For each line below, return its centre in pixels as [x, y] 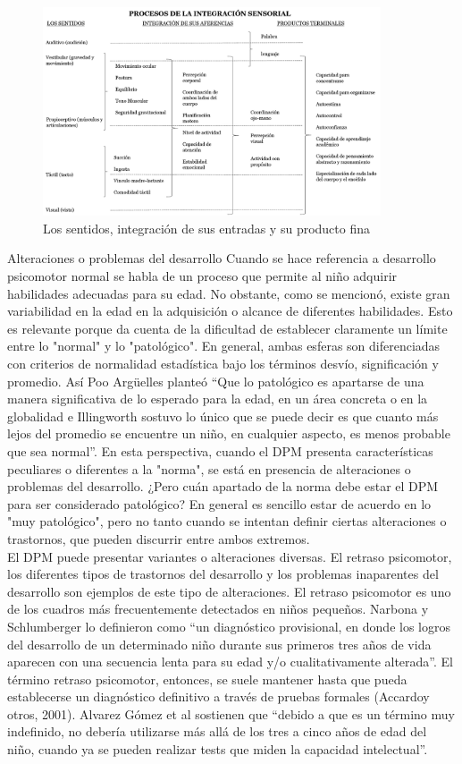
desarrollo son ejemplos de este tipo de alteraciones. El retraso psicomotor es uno [229, 591]
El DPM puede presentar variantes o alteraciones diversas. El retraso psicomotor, [230, 556]
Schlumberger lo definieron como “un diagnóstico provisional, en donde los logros [229, 626]
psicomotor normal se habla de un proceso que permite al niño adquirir [202, 276]
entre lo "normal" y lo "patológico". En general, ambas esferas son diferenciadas [224, 346]
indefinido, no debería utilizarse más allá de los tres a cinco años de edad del [217, 731]
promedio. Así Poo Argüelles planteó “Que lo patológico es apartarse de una [216, 381]
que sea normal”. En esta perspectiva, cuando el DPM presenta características [220, 450]
